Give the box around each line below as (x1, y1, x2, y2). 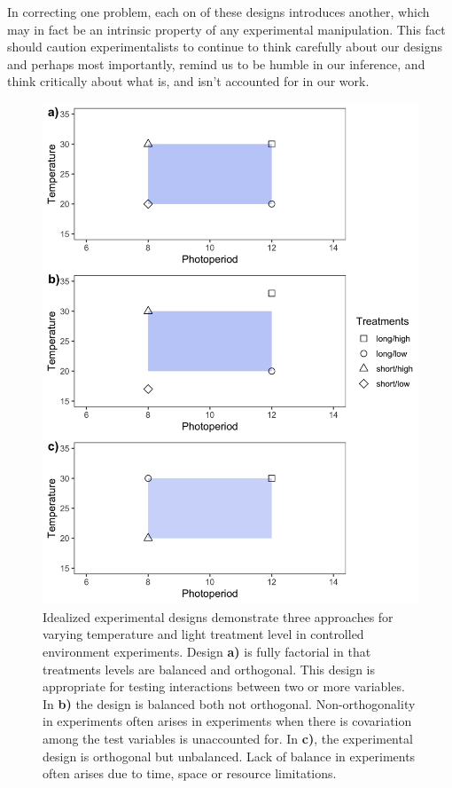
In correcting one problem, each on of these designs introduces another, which (7, 3, 430, 20)
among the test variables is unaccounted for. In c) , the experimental (43, 729, 413, 748)
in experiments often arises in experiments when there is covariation (43, 712, 412, 730)
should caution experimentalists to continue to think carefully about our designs (7, 37, 442, 56)
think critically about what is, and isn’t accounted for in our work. (7, 72, 370, 91)
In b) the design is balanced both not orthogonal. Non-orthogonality (43, 694, 416, 713)
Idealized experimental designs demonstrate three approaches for (43, 607, 394, 626)
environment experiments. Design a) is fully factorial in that (43, 642, 371, 661)
